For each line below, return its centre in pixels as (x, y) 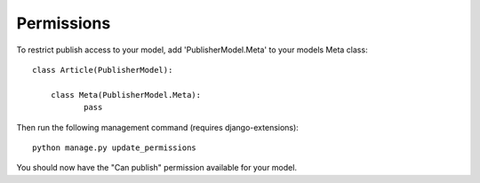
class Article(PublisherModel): (103, 70)
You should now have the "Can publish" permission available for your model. (157, 168)
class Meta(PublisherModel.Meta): (126, 95)
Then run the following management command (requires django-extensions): (158, 127)
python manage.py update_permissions (115, 147)
